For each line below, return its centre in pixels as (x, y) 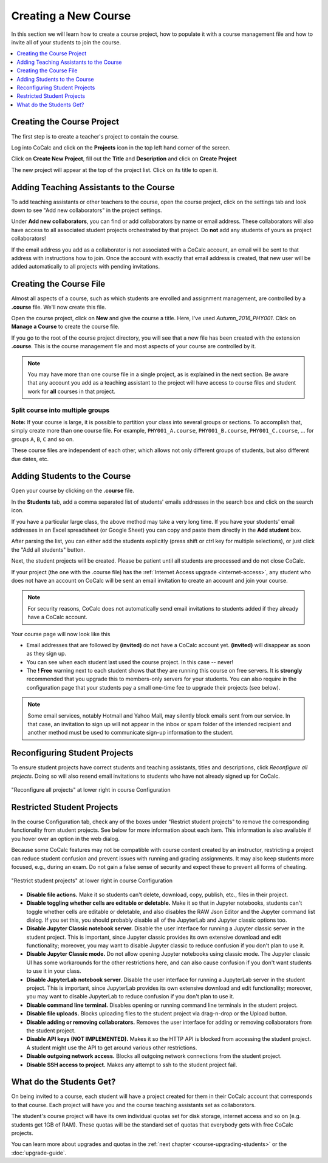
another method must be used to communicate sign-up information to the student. (131, 733)
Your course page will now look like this (61, 634)
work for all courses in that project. (71, 391)
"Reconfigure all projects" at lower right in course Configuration (91, 790)
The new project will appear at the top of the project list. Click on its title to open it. (114, 170)
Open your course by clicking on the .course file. (73, 491)
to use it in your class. (54, 971)
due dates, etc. (30, 459)
